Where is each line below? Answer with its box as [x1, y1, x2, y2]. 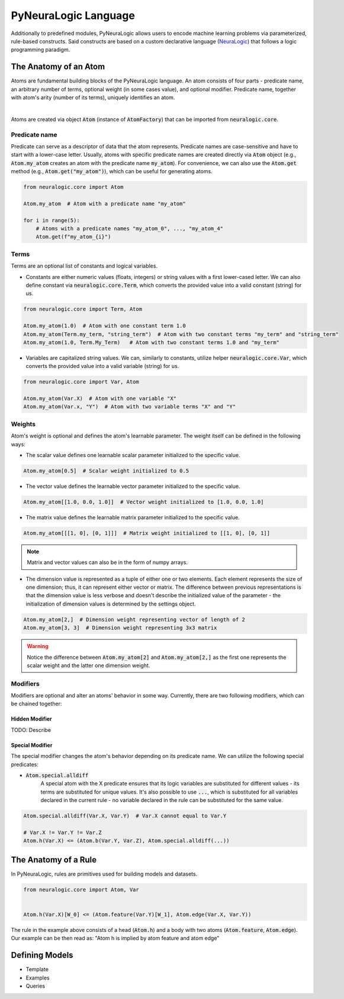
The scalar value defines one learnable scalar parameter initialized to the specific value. [25, 451, 240, 458]
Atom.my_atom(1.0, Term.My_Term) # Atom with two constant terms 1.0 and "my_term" [23, 339, 279, 345]
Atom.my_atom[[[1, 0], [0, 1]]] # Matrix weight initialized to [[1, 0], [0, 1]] [23, 529, 271, 537]
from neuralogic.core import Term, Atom [23, 306, 142, 313]
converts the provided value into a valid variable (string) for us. [25, 363, 179, 370]
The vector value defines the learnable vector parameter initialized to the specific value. [25, 483, 240, 490]
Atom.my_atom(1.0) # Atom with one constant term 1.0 [23, 322, 186, 329]
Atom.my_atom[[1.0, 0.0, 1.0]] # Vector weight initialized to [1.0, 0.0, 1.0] [23, 499, 264, 505]
